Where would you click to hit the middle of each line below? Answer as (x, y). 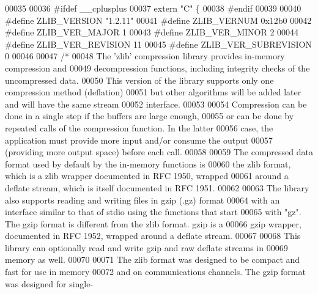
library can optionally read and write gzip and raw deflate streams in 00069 (146, 247)
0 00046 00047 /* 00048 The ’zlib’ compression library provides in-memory (145, 56)
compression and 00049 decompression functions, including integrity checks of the (157, 68)
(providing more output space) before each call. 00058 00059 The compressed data (159, 152)
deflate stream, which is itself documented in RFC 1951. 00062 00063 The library (157, 187)
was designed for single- (49, 283)
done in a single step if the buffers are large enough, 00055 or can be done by (150, 116)
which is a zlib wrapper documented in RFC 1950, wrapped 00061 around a (147, 176)
